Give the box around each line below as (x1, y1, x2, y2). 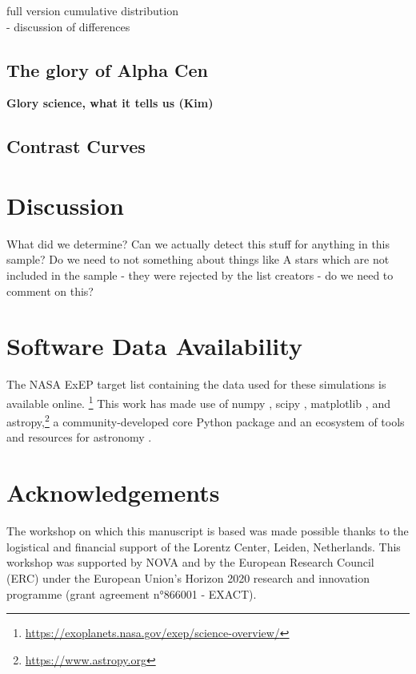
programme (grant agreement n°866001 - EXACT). (6, 585, 257, 602)
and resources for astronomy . (6, 429, 152, 446)
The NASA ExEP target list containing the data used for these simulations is (6, 376, 386, 393)
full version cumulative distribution (6, 2, 178, 18)
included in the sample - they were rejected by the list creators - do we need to (6, 267, 394, 284)
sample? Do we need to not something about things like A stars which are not (6, 251, 390, 268)
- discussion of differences (6, 18, 130, 34)
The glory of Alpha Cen (6, 57, 208, 82)
